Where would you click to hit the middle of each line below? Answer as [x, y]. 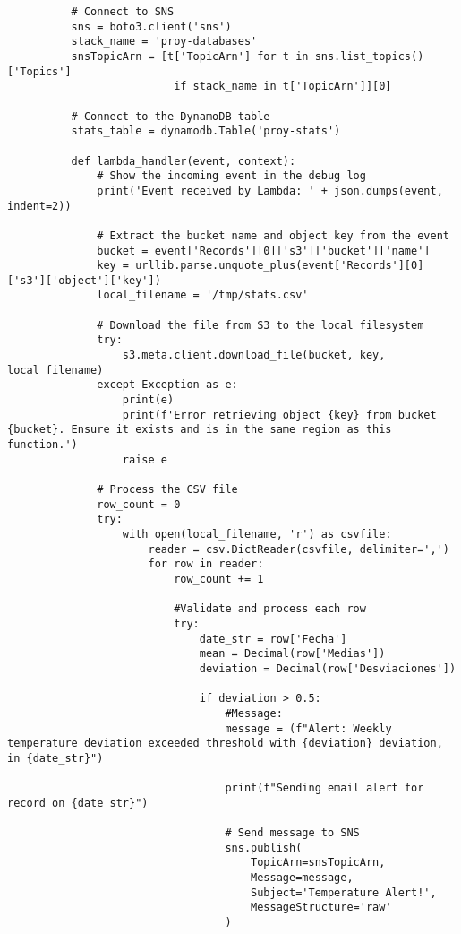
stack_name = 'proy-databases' [164, 42]
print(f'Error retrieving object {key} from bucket [279, 415]
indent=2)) [39, 206]
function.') [43, 445]
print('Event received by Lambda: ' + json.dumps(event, [270, 190]
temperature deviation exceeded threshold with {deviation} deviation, [225, 744]
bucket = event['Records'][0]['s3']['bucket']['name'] [264, 251]
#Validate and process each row [270, 609]
